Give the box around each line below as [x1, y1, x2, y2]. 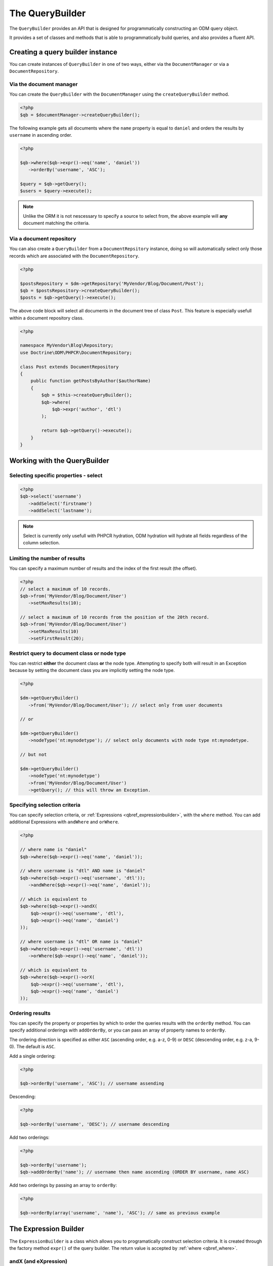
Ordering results [9, 1009, 51, 1016]
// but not [20, 752, 47, 758]
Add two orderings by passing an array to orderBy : [9, 1182, 117, 1189]
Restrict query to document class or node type [9, 650, 126, 657]
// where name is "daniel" [20, 847, 87, 853]
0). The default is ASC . [9, 1044, 56, 1050]
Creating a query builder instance [9, 48, 118, 56]
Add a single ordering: [9, 1053, 56, 1059]
